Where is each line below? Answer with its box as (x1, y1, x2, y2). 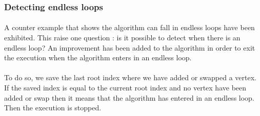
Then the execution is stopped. (4, 102, 102, 113)
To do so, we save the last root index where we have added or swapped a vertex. (4, 72, 256, 83)
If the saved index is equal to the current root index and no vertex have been (4, 82, 247, 92)
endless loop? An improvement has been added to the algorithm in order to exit (4, 42, 255, 53)
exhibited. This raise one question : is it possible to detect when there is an (4, 32, 241, 43)
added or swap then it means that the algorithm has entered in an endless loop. (4, 92, 254, 103)
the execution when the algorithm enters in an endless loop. (4, 52, 192, 63)
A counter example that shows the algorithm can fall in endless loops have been (4, 22, 255, 33)
